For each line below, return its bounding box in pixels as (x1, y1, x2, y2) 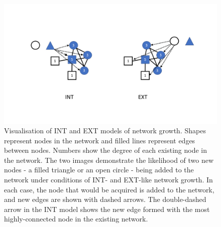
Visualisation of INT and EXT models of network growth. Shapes (4, 125, 206, 136)
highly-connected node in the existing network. (4, 213, 148, 224)
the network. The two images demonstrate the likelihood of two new (4, 154, 214, 165)
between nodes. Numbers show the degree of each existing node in (4, 145, 207, 155)
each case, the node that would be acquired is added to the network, (4, 184, 214, 194)
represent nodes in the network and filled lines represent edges (4, 135, 195, 145)
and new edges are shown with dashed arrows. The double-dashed (4, 194, 206, 204)
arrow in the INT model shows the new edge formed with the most (4, 203, 210, 214)
